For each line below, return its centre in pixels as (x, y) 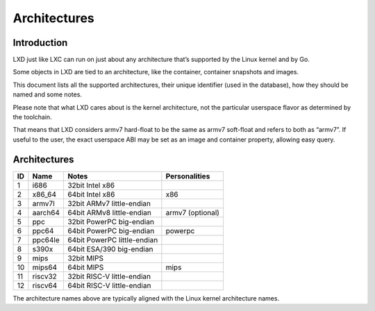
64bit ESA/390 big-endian (110, 249)
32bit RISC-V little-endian (109, 276)
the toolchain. (32, 117)
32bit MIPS (85, 258)
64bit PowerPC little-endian (112, 239)
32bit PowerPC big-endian (110, 221)
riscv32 (44, 276)
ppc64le (46, 239)
